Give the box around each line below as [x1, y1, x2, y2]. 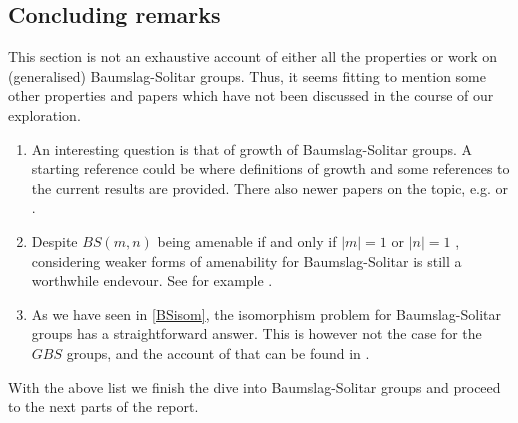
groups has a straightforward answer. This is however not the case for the [31, 323, 482, 344]
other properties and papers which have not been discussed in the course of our [8, 85, 494, 106]
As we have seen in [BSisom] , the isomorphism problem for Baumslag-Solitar [31, 303, 502, 324]
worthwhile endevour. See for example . [31, 270, 273, 291]
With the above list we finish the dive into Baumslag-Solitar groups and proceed [8, 376, 501, 397]
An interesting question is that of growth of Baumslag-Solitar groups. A [31, 138, 472, 159]
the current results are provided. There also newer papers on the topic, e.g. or [31, 177, 509, 198]
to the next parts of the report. [8, 396, 199, 417]
